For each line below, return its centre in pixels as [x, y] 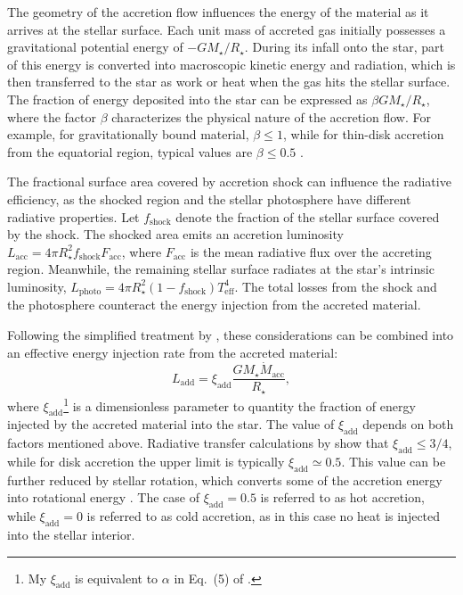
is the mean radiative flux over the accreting [311, 251]
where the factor [52, 116]
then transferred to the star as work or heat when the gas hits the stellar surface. [229, 82]
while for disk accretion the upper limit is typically [146, 461]
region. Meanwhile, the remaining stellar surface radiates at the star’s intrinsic [221, 269]
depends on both [408, 424]
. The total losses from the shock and [336, 286]
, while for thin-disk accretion [363, 134]
